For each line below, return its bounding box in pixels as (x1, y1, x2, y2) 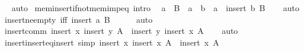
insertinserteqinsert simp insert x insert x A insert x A (4, 36, 219, 48)
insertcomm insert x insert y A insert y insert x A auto (4, 25, 238, 37)
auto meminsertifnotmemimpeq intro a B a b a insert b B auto (11, 2, 299, 13)
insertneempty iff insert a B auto (4, 13, 153, 25)
